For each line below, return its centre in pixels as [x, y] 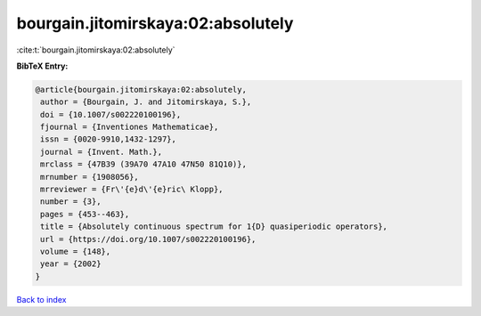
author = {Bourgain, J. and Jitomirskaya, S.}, [146, 102]
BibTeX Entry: [42, 66]
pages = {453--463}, [85, 214]
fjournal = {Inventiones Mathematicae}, [130, 127]
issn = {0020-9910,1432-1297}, [109, 139]
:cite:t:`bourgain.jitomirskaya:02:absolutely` [96, 50]
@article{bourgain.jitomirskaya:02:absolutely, [141, 89]
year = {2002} [71, 264]
